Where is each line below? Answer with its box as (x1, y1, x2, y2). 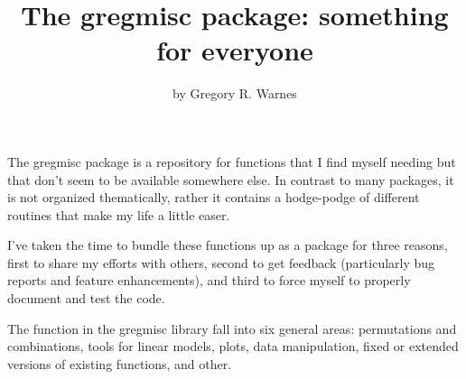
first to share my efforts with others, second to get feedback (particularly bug (7, 253, 435, 272)
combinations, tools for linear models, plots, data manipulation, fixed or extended (7, 337, 459, 356)
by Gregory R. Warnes (172, 84, 297, 103)
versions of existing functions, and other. (7, 354, 232, 373)
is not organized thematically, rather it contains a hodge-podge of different (7, 188, 420, 207)
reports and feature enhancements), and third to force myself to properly (7, 271, 411, 290)
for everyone (156, 32, 313, 69)
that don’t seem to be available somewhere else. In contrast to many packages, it (7, 170, 454, 189)
